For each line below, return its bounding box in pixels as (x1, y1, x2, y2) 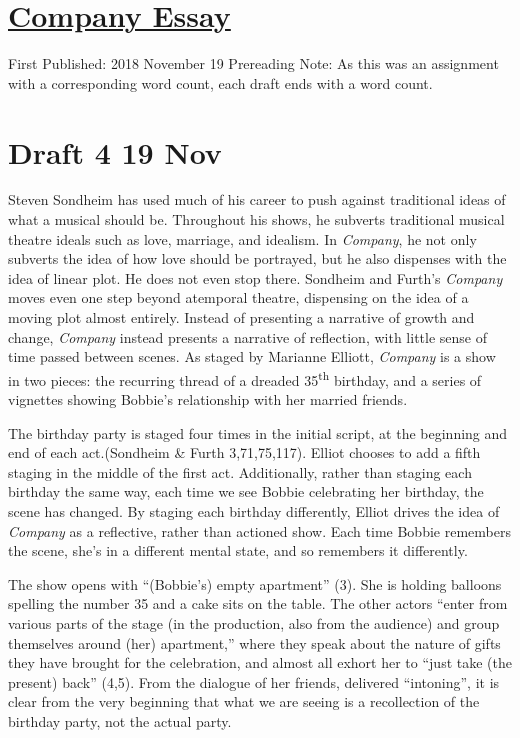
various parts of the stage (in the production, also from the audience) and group (8, 612, 500, 633)
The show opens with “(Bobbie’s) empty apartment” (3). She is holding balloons (8, 573, 502, 594)
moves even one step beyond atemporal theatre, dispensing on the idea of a (8, 287, 469, 308)
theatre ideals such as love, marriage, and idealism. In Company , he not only (8, 228, 477, 249)
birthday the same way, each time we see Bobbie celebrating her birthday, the (8, 481, 484, 502)
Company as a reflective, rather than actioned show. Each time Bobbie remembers (8, 520, 511, 541)
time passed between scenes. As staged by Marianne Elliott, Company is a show (8, 346, 496, 367)
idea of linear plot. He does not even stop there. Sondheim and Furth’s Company (8, 267, 503, 288)
